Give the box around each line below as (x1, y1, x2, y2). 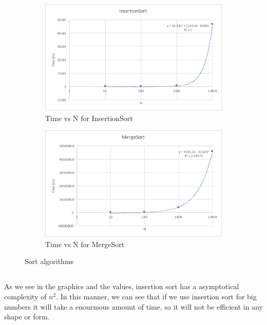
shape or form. (4, 311, 50, 322)
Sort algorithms (25, 256, 74, 267)
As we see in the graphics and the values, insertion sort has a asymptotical (4, 281, 239, 292)
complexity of (4, 291, 47, 302)
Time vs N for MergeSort (45, 238, 125, 249)
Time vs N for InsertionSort (45, 112, 133, 123)
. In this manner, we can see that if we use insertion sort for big (56, 291, 257, 302)
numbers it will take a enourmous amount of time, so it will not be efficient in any (4, 301, 263, 312)
